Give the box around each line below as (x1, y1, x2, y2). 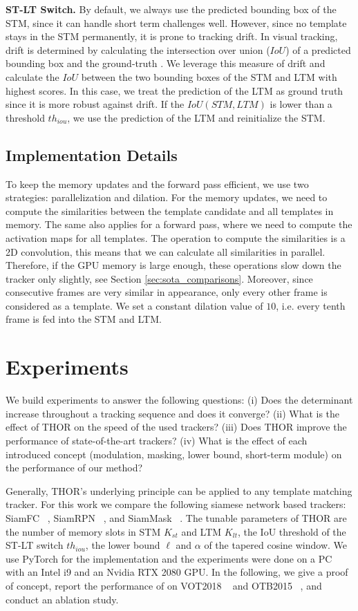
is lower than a (270, 97, 332, 111)
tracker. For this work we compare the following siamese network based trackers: (6, 497, 346, 511)
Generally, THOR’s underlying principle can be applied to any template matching (6, 483, 352, 498)
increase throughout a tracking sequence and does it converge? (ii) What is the (6, 406, 340, 420)
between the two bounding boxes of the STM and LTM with (81, 69, 337, 84)
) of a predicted (285, 42, 351, 57)
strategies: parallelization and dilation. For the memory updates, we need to (6, 190, 328, 205)
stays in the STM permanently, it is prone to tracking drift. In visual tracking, (6, 29, 338, 44)
